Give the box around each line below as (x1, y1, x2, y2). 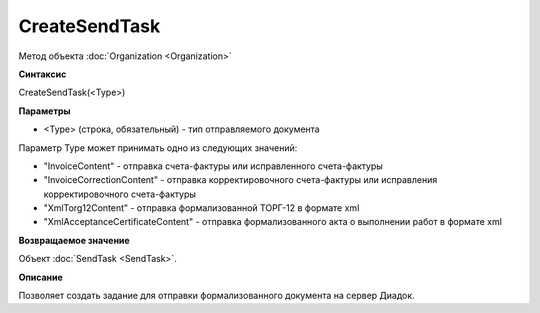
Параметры (18, 105, 71, 117)
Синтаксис (18, 68, 67, 80)
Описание (18, 271, 64, 283)
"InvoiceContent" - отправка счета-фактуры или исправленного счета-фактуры (43, 160, 384, 172)
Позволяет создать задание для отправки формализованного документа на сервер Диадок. (18, 290, 415, 302)
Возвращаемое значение (18, 234, 130, 246)
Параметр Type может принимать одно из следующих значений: (18, 141, 298, 154)
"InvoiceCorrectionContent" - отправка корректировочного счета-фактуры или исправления (43, 174, 438, 186)
